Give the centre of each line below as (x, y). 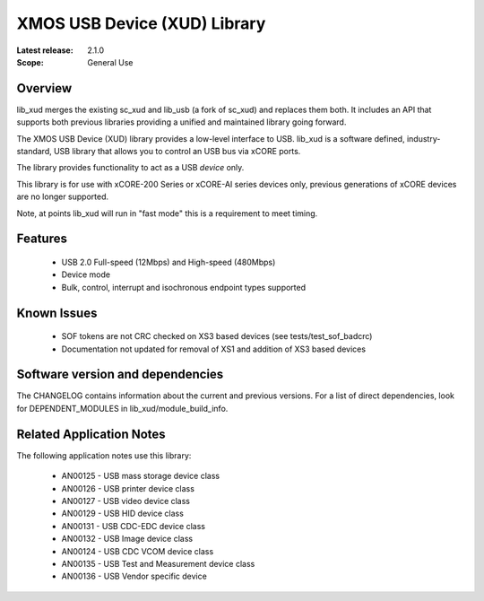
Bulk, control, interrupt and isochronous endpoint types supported (184, 287)
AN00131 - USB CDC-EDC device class (134, 526)
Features (42, 239)
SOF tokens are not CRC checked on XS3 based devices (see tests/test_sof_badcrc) (217, 336)
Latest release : (45, 50)
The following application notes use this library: (104, 455)
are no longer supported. (63, 196)
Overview (44, 88)
